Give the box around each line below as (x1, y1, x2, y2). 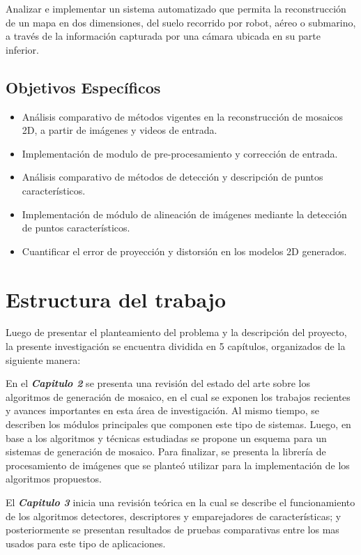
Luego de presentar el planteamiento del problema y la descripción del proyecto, (6, 325, 347, 340)
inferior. (6, 42, 39, 56)
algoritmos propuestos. (6, 471, 102, 486)
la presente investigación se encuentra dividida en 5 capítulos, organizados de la (6, 339, 346, 353)
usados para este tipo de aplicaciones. (6, 535, 166, 550)
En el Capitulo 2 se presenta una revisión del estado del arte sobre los (6, 376, 310, 390)
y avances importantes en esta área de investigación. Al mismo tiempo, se (6, 403, 320, 418)
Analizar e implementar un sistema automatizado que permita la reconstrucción (6, 1, 346, 15)
